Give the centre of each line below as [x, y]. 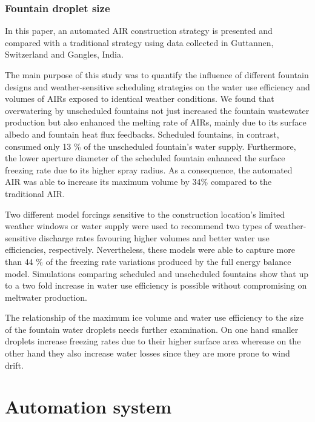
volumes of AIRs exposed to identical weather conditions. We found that [140, 99]
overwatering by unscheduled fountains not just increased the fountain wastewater [157, 110]
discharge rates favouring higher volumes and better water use [154, 237]
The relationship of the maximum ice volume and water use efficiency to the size [154, 317]
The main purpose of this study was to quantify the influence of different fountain [157, 75]
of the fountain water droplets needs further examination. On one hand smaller [152, 329]
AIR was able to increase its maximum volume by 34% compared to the [138, 182]
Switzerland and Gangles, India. [64, 54]
